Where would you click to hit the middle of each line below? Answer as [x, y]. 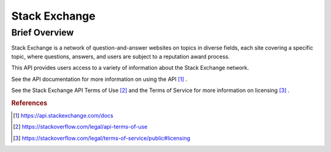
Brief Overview [43, 32]
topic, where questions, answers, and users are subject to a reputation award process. [120, 56]
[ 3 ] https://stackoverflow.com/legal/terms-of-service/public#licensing [102, 138]
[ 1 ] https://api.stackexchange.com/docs [63, 116]
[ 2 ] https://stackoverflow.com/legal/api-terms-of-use [80, 127]
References [29, 103]
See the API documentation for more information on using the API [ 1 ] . [99, 79]
